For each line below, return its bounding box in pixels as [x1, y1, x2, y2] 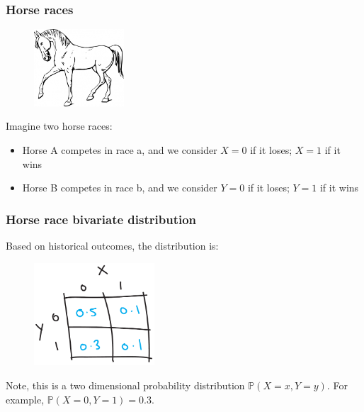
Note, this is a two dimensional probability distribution [6, 377, 245, 392]
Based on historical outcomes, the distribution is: [6, 238, 219, 253]
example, [6, 391, 45, 406]
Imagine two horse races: [6, 118, 113, 133]
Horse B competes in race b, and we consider [22, 180, 217, 195]
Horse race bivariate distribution [6, 210, 197, 228]
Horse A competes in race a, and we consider [22, 143, 217, 157]
